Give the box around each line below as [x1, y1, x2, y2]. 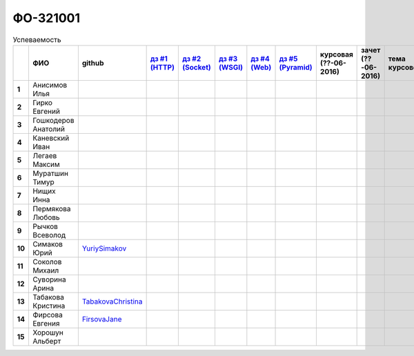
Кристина [32, 301, 66, 310]
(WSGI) [218, 62, 244, 72]
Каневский [32, 133, 70, 143]
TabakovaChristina [81, 297, 143, 306]
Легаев [32, 150, 57, 160]
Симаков [32, 239, 63, 248]
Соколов [32, 257, 62, 266]
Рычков [32, 221, 59, 231]
